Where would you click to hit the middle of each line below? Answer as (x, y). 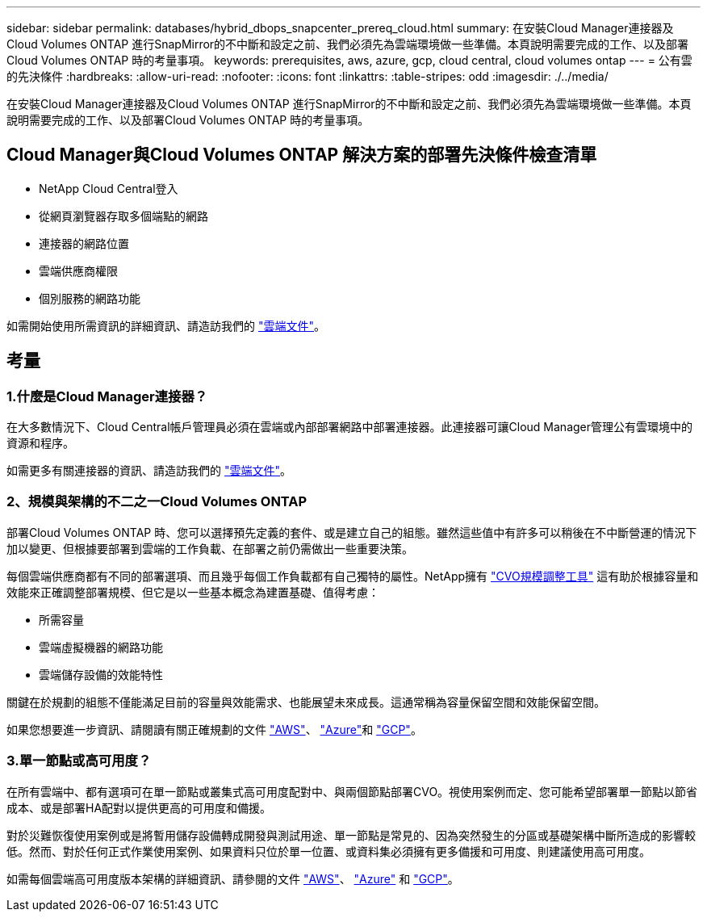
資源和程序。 (40, 443)
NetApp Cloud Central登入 (109, 188)
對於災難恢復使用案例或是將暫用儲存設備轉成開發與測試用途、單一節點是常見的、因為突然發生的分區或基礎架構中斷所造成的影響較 (351, 835)
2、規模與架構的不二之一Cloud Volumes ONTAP (157, 502)
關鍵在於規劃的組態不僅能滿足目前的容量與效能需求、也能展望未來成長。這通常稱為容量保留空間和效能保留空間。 (306, 702)
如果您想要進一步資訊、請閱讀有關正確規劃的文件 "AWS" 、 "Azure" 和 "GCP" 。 (214, 729)
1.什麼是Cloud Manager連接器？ (107, 396)
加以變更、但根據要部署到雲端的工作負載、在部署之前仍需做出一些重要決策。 (210, 548)
